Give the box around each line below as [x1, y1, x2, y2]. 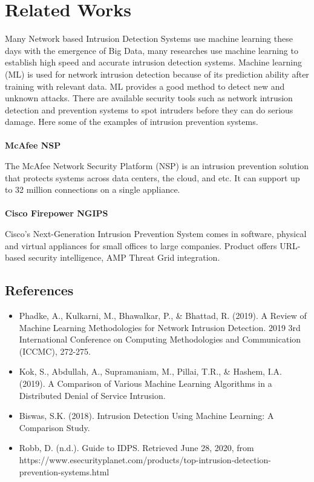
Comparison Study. [19, 421, 90, 433]
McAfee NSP [5, 139, 61, 152]
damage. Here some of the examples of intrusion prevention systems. [5, 115, 258, 128]
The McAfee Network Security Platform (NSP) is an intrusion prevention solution [5, 159, 309, 172]
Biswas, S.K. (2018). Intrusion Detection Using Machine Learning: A [19, 409, 274, 422]
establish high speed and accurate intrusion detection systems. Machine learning [5, 56, 303, 69]
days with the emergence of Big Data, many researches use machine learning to [5, 44, 298, 56]
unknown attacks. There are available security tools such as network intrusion [5, 92, 293, 104]
